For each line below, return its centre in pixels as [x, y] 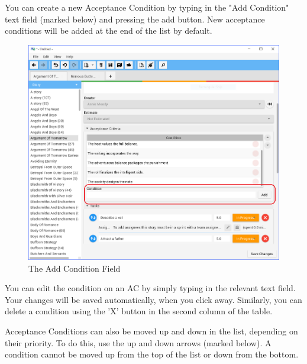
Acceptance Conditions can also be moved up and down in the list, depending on [151, 331]
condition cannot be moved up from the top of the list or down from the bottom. [152, 354]
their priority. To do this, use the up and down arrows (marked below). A [138, 342]
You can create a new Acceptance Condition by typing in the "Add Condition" [147, 7]
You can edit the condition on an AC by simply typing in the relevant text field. [150, 288]
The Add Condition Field [75, 268]
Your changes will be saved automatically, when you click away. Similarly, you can [153, 299]
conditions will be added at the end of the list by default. [109, 30]
